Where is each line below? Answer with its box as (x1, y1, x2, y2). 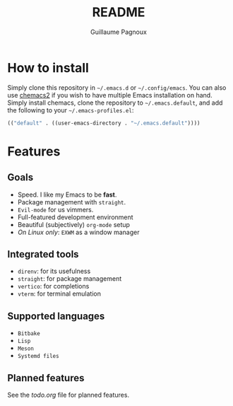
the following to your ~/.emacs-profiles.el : (7, 105, 134, 114)
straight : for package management (17, 274, 122, 283)
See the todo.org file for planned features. (7, 390, 129, 399)
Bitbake (17, 330, 40, 337)
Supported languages (7, 310, 105, 322)
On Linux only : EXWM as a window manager (17, 228, 140, 236)
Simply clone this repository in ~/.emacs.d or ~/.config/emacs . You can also (7, 83, 227, 92)
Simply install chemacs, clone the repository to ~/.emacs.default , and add (7, 98, 223, 107)
